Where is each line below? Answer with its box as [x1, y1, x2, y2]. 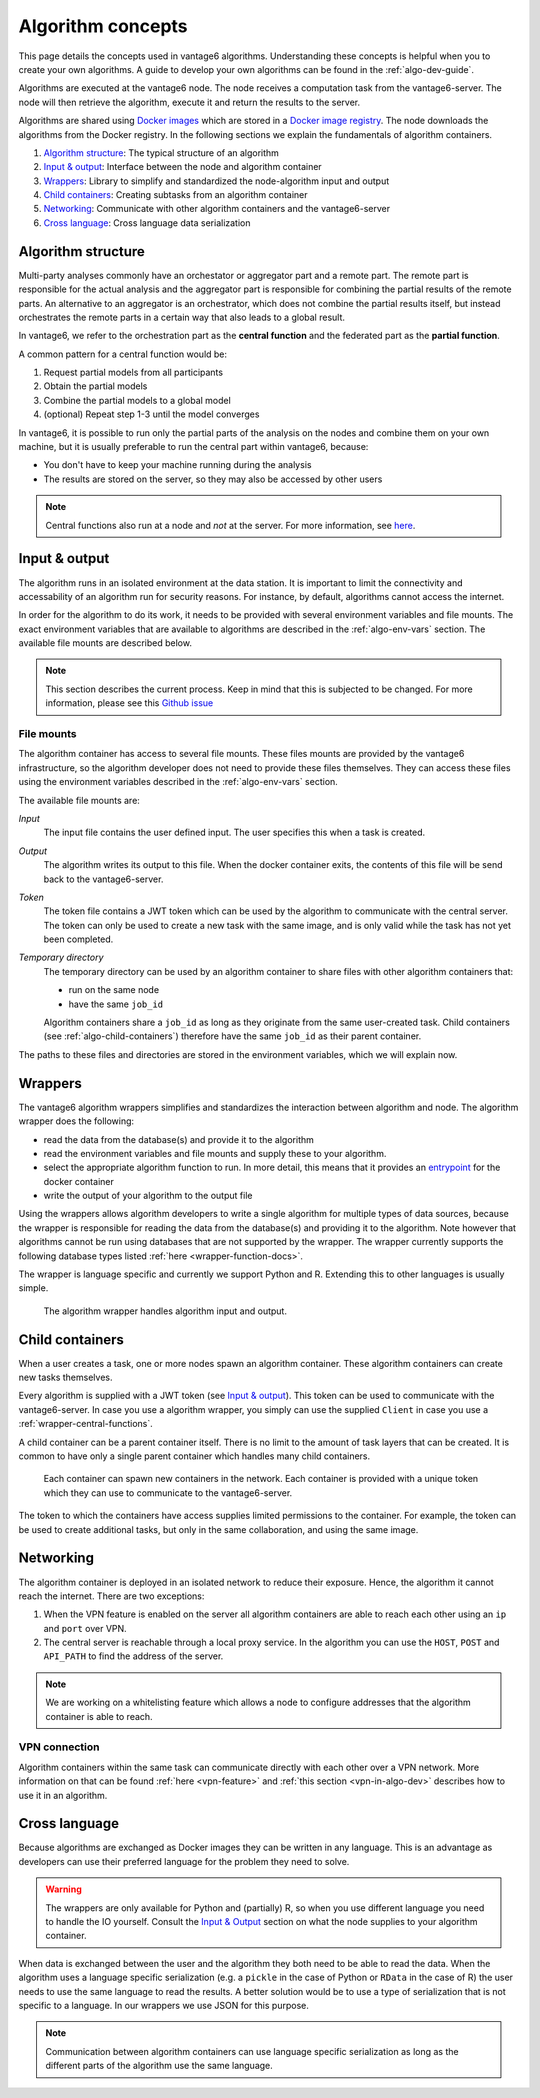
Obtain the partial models [43, 380, 148, 392]
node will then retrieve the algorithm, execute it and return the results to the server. [18, 96, 360, 108]
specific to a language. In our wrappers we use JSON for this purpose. [18, 1999, 309, 2011]
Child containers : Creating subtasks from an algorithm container [43, 189, 309, 201]
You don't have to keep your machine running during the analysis [43, 459, 312, 471]
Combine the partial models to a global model [43, 394, 232, 406]
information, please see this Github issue [45, 697, 214, 709]
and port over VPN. [43, 1622, 127, 1634]
